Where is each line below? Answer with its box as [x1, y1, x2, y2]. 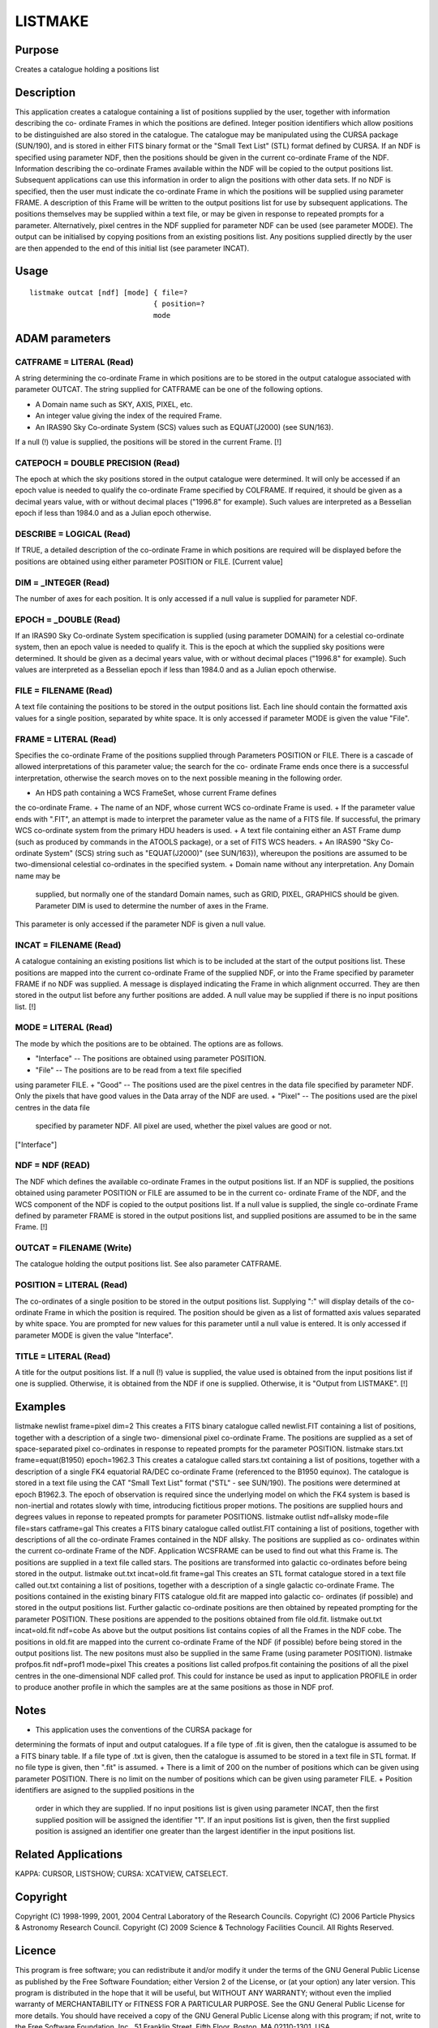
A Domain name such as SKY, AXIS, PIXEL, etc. [35, 399, 193, 409]
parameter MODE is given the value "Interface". [15, 1330, 174, 1340]
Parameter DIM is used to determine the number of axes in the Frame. [35, 900, 269, 910]
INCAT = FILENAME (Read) [15, 939, 122, 951]
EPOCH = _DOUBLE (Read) [15, 613, 121, 625]
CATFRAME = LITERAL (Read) [15, 356, 134, 367]
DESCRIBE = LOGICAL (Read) [15, 528, 131, 539]
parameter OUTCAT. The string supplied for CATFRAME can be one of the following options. [15, 385, 324, 394]
